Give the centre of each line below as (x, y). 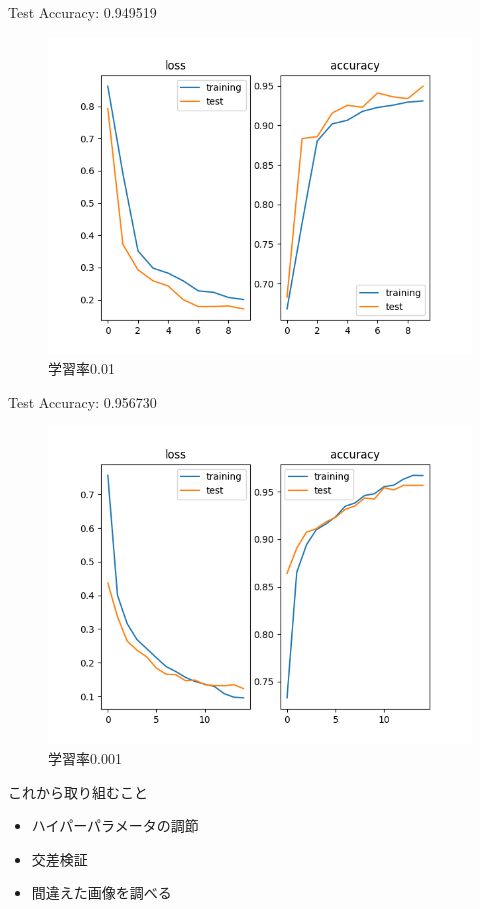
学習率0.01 (81, 368)
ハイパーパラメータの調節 (115, 825)
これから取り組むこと (78, 791)
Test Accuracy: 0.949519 (82, 12)
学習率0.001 (85, 757)
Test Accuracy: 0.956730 (82, 401)
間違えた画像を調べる (101, 892)
